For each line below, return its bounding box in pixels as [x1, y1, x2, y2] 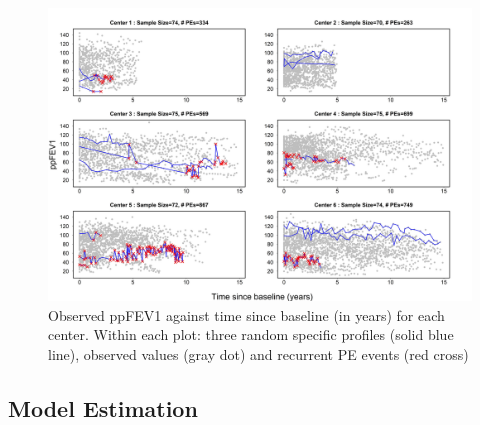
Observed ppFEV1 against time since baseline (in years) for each [48, 304, 445, 325]
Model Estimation [8, 392, 198, 423]
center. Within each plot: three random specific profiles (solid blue [48, 324, 454, 345]
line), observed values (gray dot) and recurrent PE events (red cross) [48, 343, 469, 364]
